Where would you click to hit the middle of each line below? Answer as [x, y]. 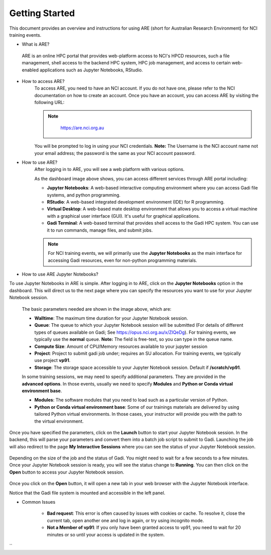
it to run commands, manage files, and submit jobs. [100, 230]
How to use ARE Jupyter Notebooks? [60, 274]
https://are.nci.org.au [82, 128]
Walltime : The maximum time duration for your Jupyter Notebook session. [111, 318]
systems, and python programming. [84, 195]
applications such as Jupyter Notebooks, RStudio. [91, 70]
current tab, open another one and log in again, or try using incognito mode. [125, 520]
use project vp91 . [52, 360]
